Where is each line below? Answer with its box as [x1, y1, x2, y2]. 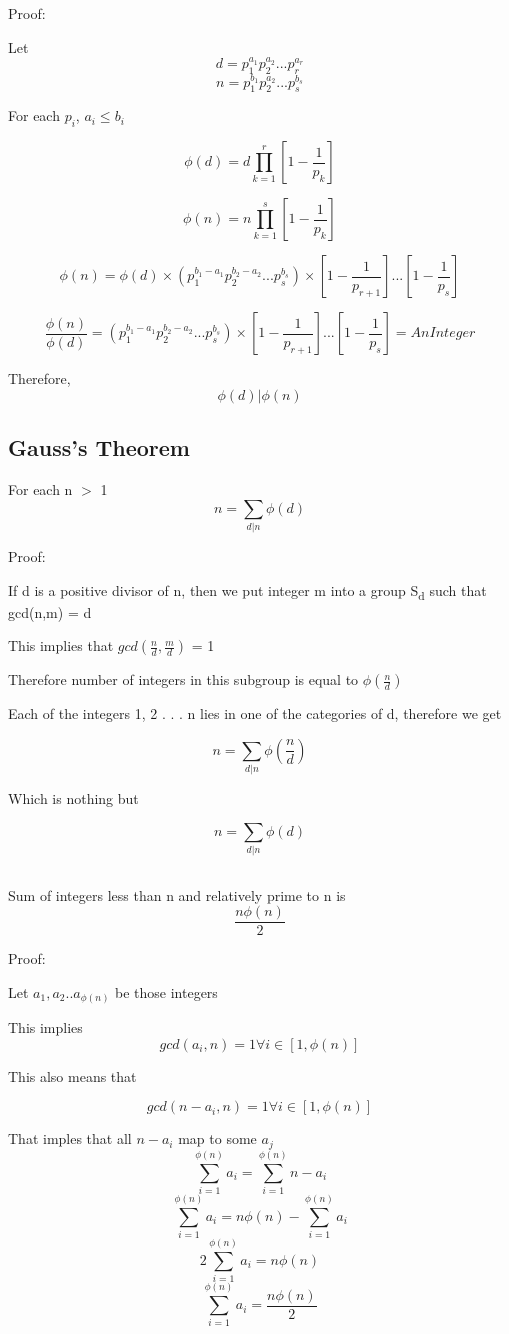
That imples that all [8, 1128, 132, 1149]
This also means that [8, 1065, 137, 1086]
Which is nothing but [8, 788, 139, 809]
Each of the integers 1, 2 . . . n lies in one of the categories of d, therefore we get [8, 703, 502, 724]
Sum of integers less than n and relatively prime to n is [8, 884, 346, 905]
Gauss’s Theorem [8, 432, 190, 463]
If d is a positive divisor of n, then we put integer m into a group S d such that [8, 579, 487, 603]
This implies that [8, 635, 114, 656]
